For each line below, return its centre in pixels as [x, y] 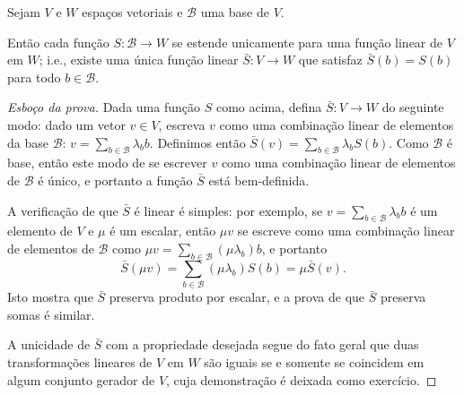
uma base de [235, 12]
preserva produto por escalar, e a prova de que [237, 297]
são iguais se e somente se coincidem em [314, 362]
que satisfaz [330, 60]
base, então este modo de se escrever [107, 163]
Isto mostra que [50, 297]
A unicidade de [49, 344]
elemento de [40, 231]
